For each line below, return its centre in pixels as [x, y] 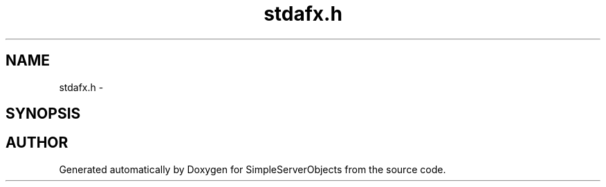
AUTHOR [37, 143]
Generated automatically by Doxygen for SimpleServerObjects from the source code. [252, 169]
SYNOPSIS [43, 114]
